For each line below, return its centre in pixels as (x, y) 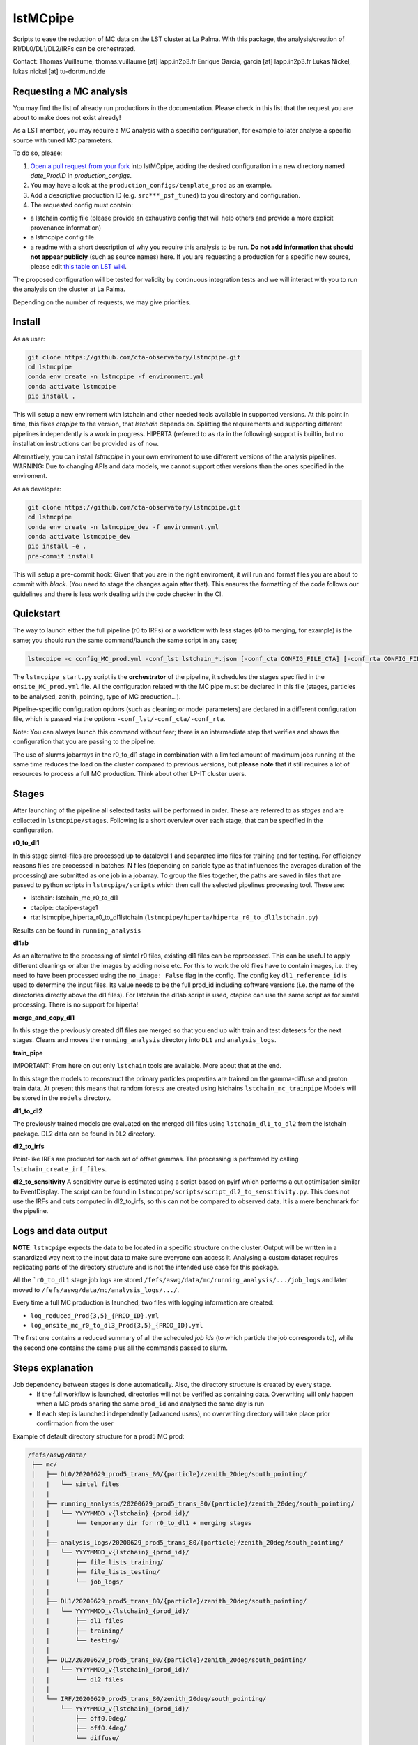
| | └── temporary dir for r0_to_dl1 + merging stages (142, 1523)
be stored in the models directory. (62, 1098)
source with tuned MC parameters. (63, 140)
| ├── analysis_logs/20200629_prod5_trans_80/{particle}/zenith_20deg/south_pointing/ (188, 1543)
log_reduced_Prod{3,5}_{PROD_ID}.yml (95, 1315)
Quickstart (37, 614)
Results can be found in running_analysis (77, 930)
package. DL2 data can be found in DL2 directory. (84, 1134)
